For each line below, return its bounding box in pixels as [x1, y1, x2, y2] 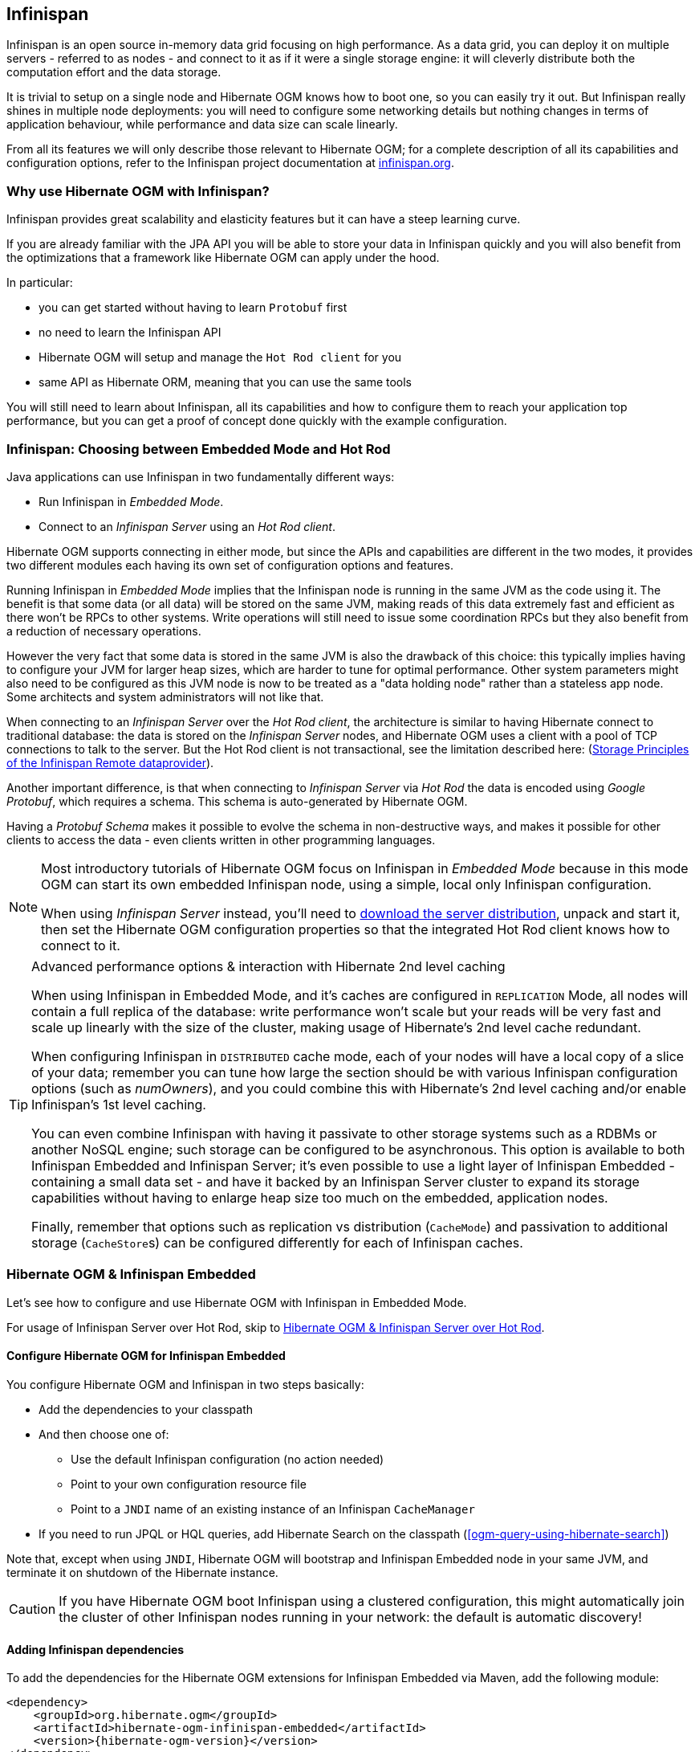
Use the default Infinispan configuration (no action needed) [71, 1452, 384, 1466]
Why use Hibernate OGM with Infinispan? [6, 182, 270, 199]
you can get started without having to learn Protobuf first [39, 300, 347, 315]
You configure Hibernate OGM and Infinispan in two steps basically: [6, 1377, 364, 1391]
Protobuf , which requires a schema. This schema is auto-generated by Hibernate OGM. [6, 794, 468, 808]
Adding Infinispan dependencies [6, 1642, 185, 1656]
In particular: [6, 276, 73, 290]
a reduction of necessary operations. [6, 623, 201, 638]
